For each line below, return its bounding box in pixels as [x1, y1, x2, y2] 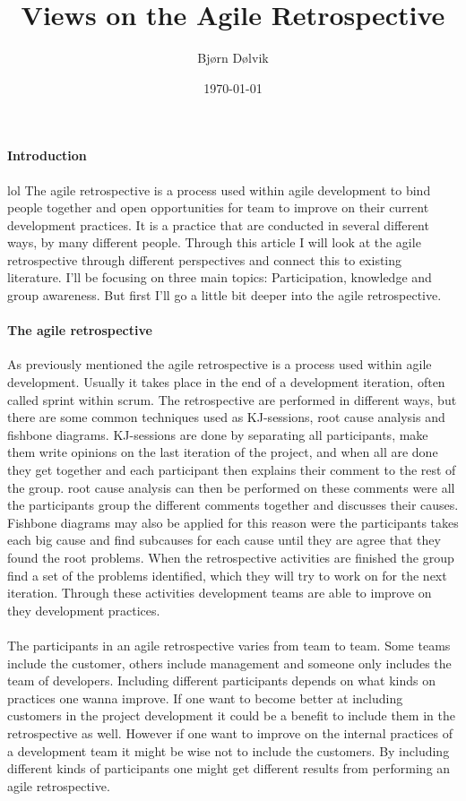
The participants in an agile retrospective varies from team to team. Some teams [7, 635, 451, 654]
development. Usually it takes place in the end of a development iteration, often [7, 373, 445, 392]
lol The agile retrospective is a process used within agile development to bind [7, 180, 431, 199]
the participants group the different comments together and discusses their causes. [7, 495, 459, 514]
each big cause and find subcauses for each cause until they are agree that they [7, 530, 441, 549]
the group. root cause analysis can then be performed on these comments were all [7, 478, 455, 496]
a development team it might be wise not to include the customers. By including [7, 741, 450, 760]
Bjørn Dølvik [197, 48, 269, 67]
